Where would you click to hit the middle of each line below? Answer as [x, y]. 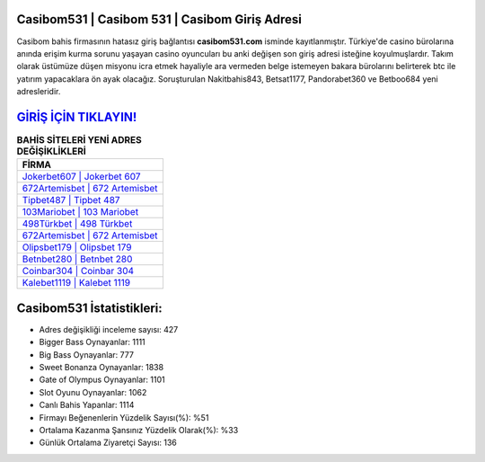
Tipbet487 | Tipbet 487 [71, 200]
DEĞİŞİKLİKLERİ [52, 151]
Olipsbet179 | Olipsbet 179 [77, 247]
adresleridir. [39, 92]
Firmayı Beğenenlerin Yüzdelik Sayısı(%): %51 [124, 417]
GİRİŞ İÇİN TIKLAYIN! [77, 117]
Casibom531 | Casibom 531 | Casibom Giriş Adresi [159, 19]
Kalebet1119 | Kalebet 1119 [76, 283]
